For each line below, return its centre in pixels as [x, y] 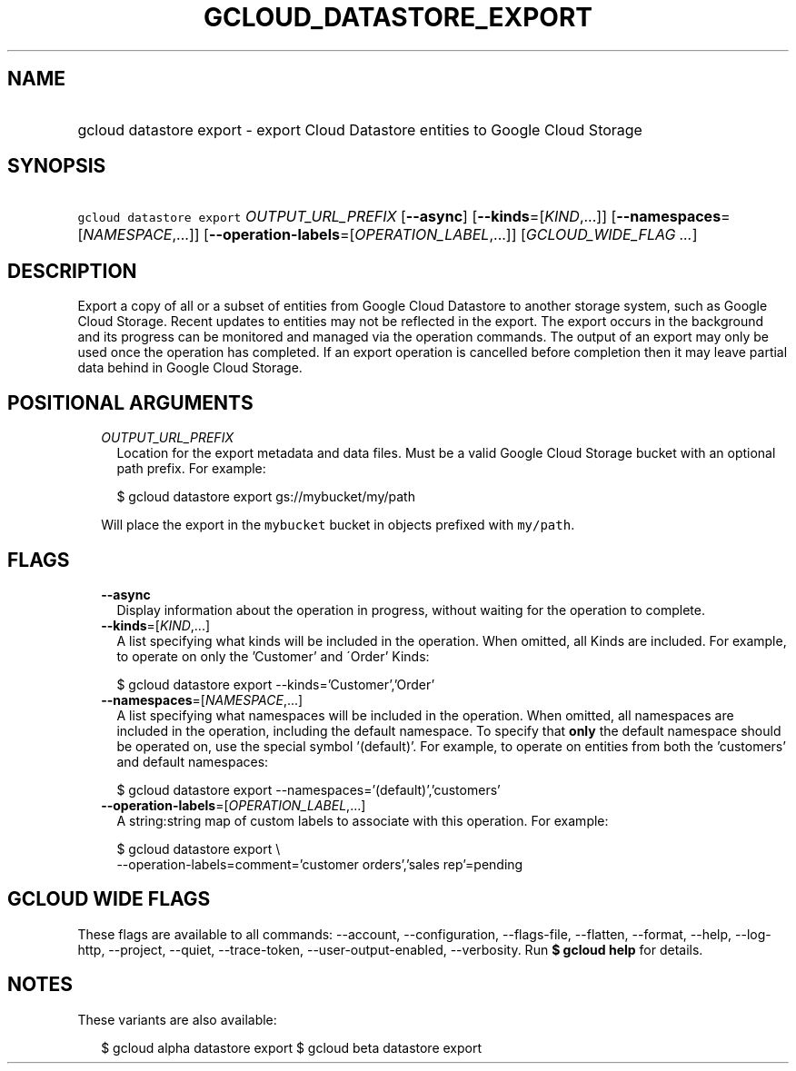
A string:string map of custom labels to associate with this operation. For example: [363, 820]
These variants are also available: [177, 1019]
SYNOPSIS [57, 166]
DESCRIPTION [72, 271]
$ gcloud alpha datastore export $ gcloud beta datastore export [292, 1047]
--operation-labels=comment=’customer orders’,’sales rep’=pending [320, 864]
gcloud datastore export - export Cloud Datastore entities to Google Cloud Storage [360, 129]
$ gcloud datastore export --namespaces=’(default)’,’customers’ [308, 789]
